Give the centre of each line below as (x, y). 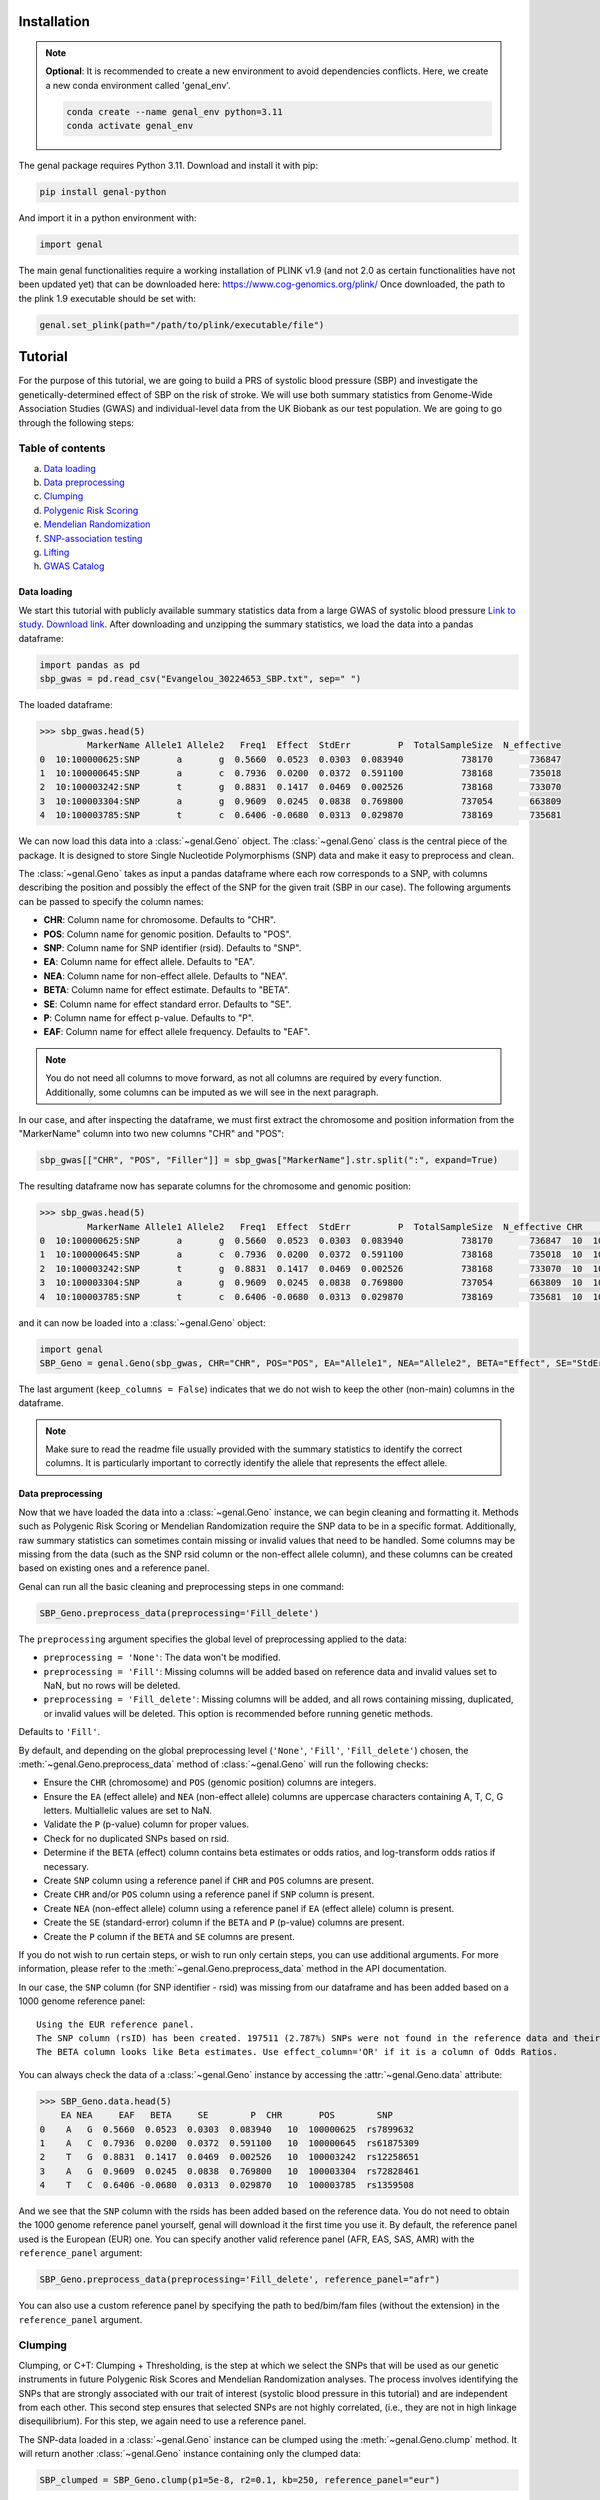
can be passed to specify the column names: (111, 901)
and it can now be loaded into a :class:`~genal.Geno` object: (142, 1322)
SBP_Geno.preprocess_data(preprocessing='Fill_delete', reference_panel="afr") (240, 2279)
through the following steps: (76, 422)
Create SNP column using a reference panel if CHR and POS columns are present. (209, 1881)
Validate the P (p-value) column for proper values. (146, 1824)
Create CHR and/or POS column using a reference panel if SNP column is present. (209, 1894)
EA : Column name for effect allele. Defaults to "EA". (149, 962)
